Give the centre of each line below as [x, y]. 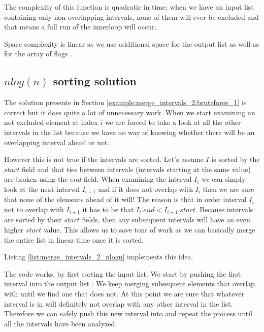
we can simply [223, 179]
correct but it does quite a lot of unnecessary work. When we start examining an [130, 112]
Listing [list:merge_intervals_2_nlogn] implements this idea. [99, 257]
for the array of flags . [38, 54]
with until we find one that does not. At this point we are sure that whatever [124, 293]
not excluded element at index [51, 122]
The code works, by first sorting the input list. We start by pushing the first [123, 273]
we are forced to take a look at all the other [173, 122]
